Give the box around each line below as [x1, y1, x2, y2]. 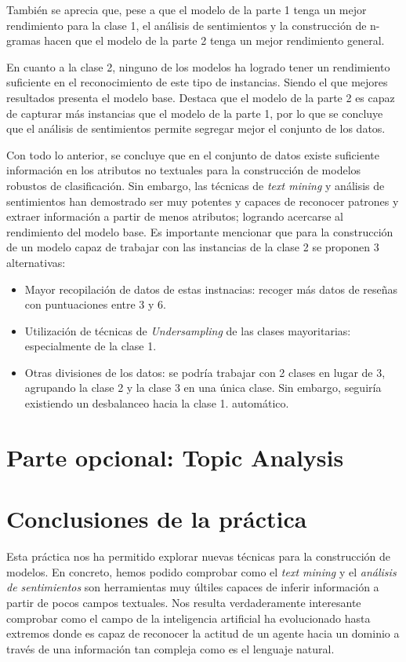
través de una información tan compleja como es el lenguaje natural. [6, 640, 335, 657]
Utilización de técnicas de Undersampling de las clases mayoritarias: [24, 322, 351, 338]
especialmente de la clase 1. [24, 338, 157, 354]
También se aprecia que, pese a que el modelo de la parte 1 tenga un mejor [6, 2, 367, 17]
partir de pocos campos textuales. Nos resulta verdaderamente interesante [6, 594, 361, 610]
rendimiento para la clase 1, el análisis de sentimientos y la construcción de [6, 16, 367, 33]
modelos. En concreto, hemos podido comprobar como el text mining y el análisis [6, 563, 397, 580]
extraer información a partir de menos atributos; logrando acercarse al [6, 208, 343, 225]
